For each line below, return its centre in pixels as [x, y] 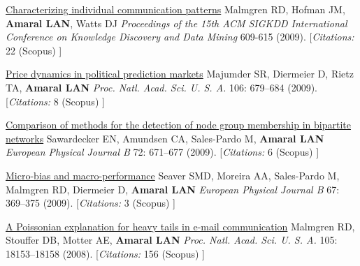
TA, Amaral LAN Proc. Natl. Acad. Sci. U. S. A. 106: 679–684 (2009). [162, 87]
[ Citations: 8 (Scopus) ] [55, 101]
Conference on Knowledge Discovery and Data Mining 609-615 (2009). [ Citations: [180, 37]
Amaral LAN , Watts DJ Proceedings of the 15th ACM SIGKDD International [177, 23]
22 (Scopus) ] [34, 50]
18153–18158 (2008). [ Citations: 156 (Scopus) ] [105, 253]
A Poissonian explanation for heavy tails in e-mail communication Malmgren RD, [180, 226]
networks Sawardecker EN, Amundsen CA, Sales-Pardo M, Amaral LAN [165, 138]
